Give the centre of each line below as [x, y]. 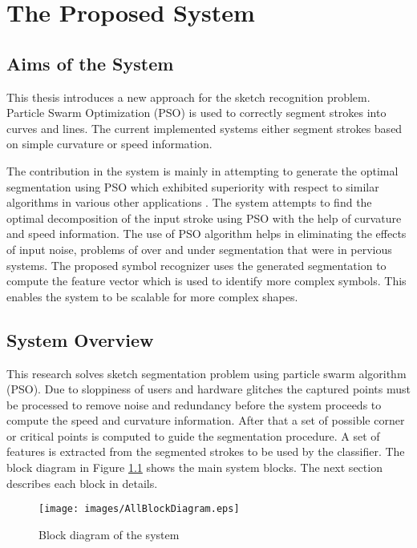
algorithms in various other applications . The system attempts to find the [189, 202]
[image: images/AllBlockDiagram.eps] [139, 509]
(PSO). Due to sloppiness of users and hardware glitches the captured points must [208, 389]
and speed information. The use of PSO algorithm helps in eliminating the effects [206, 234]
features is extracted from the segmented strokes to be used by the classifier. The [206, 451]
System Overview [80, 339]
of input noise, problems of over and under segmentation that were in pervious [199, 249]
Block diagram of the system [109, 534]
